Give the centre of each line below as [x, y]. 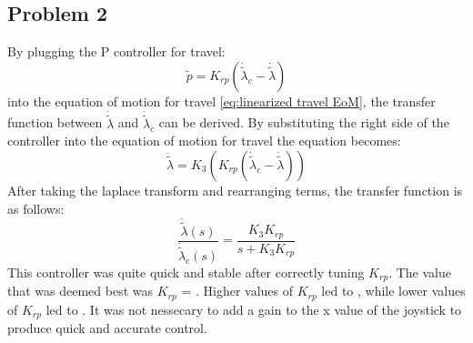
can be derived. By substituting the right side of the [304, 122]
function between [55, 122]
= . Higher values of [237, 291]
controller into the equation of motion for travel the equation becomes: [204, 141]
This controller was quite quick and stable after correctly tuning [186, 272]
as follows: [36, 208]
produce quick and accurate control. [107, 328]
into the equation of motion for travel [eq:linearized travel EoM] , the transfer [221, 101]
